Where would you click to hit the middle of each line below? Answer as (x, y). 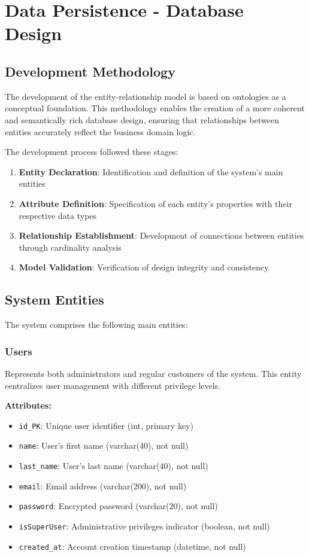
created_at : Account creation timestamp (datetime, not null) (132, 546)
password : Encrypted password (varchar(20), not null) (118, 506)
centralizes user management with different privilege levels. (113, 385)
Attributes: (28, 405)
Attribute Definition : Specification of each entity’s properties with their (155, 203)
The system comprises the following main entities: (96, 325)
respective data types (58, 215)
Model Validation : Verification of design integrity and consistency (144, 267)
